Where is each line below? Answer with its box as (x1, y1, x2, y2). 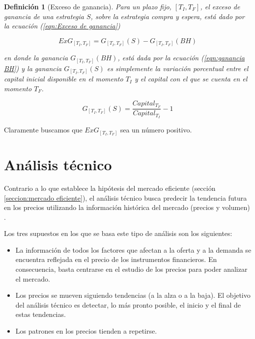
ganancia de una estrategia (4, 11, 84, 21)
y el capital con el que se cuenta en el (134, 74, 248, 84)
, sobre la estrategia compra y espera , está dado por (90, 11, 245, 21)
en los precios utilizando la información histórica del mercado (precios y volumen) (4, 202, 250, 212)
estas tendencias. (15, 309, 66, 319)
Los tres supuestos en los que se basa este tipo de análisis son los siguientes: (4, 228, 232, 238)
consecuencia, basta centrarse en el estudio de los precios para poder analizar (15, 264, 248, 274)
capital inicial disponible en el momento (4, 74, 123, 84)
